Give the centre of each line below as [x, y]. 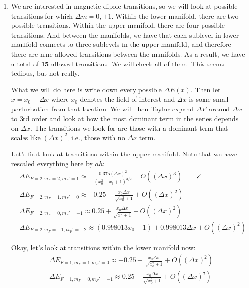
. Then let [205, 89]
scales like [26, 137]
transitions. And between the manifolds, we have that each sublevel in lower [125, 34]
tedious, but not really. [45, 73]
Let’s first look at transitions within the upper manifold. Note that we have [124, 154]
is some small [209, 99]
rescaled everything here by [52, 163]
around [220, 108]
